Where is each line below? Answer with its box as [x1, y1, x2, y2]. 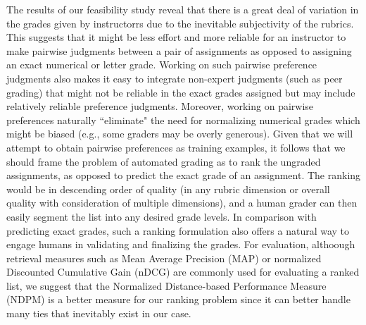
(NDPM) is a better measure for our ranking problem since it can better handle [6, 292, 351, 307]
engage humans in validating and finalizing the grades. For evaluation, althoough [6, 237, 355, 252]
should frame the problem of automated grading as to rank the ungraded [6, 154, 321, 168]
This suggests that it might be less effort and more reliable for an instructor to [6, 30, 346, 44]
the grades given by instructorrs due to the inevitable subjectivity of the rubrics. [6, 16, 354, 30]
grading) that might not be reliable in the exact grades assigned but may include [6, 85, 355, 99]
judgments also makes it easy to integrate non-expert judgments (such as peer [6, 70, 343, 85]
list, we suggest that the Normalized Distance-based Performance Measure [6, 278, 327, 293]
